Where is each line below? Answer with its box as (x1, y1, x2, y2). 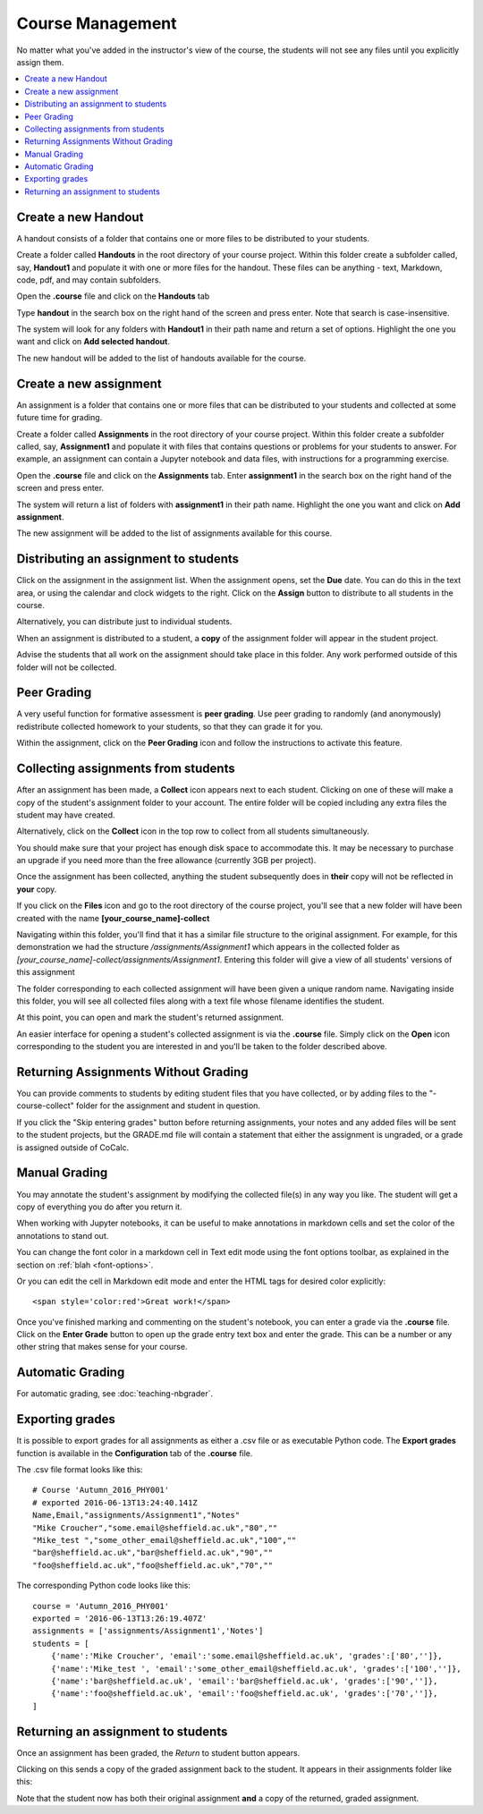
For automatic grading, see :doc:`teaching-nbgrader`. (16, 1388, 214, 1399)
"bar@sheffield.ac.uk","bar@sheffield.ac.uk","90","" (32, 1547, 273, 1558)
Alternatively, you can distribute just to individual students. (16, 616, 233, 627)
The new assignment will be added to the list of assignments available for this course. (16, 528, 333, 538)
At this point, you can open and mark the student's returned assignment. (16, 1012, 284, 1023)
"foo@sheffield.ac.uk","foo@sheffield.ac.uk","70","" (32, 1560, 273, 1570)
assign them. (16, 56, 64, 67)
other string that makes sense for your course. (16, 1342, 188, 1352)
